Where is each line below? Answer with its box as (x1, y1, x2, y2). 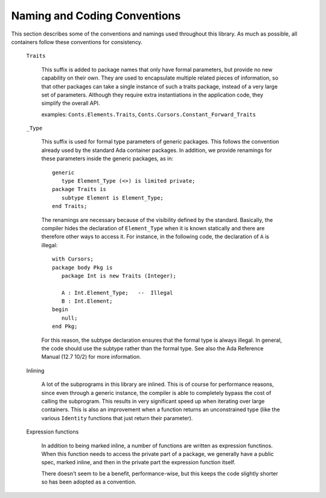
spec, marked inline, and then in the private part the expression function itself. (41, 459, 235, 466)
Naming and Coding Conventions (11, 9, 181, 22)
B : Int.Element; (61, 298, 113, 304)
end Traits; (52, 203, 88, 210)
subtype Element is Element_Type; (61, 194, 164, 201)
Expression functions (26, 428, 79, 435)
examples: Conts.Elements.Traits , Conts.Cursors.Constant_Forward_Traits (41, 110, 256, 118)
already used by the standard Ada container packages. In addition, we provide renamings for (41, 147, 272, 154)
